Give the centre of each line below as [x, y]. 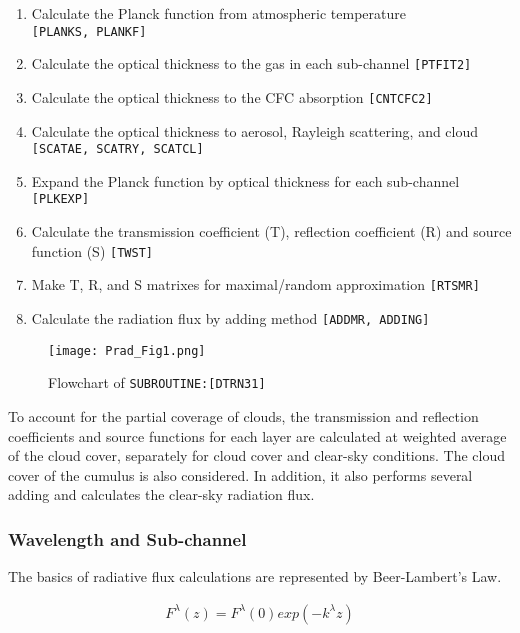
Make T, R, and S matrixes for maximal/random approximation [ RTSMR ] [255, 284]
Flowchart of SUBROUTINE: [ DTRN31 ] [157, 382]
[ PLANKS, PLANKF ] [89, 31]
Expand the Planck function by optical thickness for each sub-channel [245, 180]
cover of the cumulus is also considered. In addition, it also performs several [240, 474]
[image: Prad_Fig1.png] [127, 350]
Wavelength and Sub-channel [127, 538]
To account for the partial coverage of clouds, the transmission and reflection [243, 415]
